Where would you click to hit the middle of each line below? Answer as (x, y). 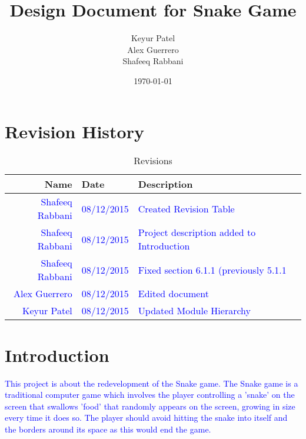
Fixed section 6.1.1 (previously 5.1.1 (212, 270)
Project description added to (197, 232)
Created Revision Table (186, 208)
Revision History (74, 131)
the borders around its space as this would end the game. (108, 429)
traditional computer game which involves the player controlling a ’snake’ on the (150, 395)
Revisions (153, 161)
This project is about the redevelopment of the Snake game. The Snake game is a (152, 383)
